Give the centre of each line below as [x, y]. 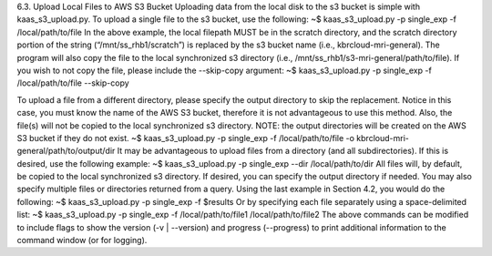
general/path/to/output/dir [66, 151]
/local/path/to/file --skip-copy [73, 83]
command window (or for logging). [82, 241]
